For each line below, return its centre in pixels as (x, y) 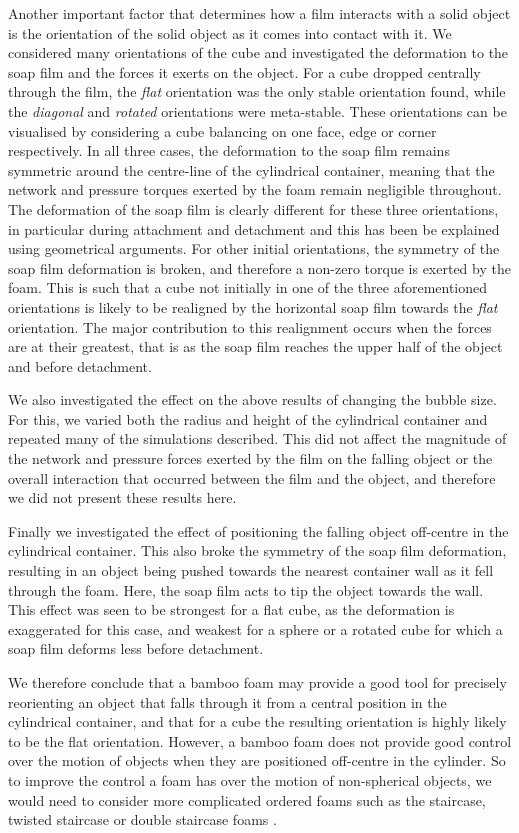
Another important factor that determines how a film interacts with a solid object (259, 13)
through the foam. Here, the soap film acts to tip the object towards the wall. (246, 589)
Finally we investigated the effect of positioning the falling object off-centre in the (258, 530)
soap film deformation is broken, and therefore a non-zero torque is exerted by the (259, 267)
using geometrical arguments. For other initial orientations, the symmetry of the (254, 248)
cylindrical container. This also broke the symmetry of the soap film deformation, (257, 550)
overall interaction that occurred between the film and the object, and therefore (252, 477)
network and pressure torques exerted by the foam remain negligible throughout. (255, 189)
